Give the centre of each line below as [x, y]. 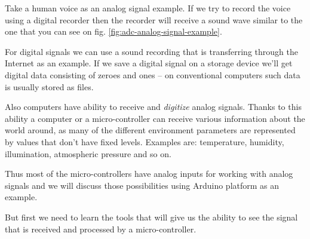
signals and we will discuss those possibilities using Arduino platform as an [142, 185]
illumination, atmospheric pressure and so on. [88, 153]
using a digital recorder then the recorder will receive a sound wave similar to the [154, 19]
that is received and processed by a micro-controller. [101, 229]
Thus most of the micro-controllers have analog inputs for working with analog [149, 174]
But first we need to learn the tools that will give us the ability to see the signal [151, 217]
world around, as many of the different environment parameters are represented [150, 130]
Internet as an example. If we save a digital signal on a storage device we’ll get [149, 63]
